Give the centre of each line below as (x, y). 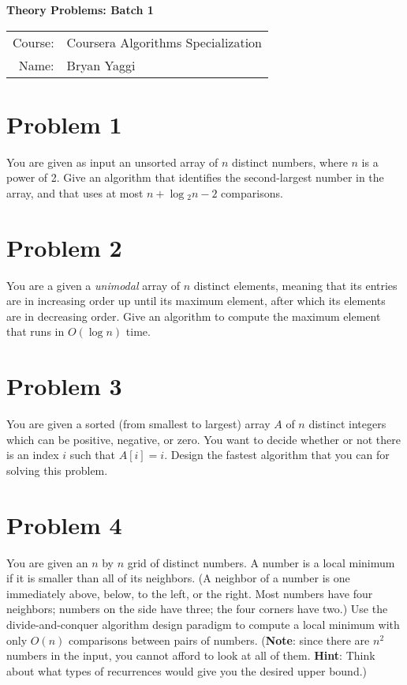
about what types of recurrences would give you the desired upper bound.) (187, 670)
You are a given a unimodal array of (93, 285)
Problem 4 (64, 524)
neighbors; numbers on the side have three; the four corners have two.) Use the (197, 609)
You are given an (47, 562)
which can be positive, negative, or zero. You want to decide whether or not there (203, 439)
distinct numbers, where (290, 162)
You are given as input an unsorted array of (112, 162)
